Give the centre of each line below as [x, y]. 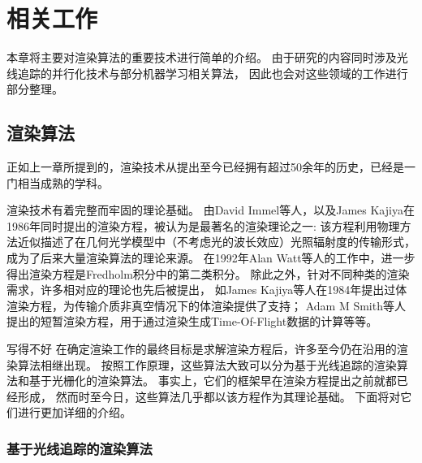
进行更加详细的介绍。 [74, 412]
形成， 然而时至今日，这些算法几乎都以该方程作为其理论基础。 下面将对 [209, 396]
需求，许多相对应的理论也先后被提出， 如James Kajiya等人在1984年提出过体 [207, 290]
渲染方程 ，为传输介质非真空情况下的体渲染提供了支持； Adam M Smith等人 [206, 305]
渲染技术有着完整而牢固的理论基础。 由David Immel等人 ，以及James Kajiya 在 [211, 210]
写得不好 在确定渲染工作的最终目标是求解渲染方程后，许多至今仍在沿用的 [202, 349]
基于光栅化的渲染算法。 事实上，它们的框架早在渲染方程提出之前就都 [213, 381]
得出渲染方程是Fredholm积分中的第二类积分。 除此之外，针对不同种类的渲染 [208, 273]
